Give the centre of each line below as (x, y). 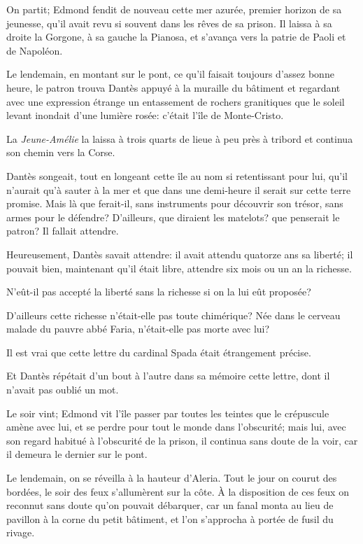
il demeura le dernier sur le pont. (77, 454)
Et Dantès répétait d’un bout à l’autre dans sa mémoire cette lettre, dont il (168, 376)
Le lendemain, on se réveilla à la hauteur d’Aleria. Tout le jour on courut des (172, 478)
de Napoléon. (35, 50)
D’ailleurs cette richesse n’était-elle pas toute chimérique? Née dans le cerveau (173, 315)
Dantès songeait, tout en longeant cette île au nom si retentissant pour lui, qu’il (177, 175)
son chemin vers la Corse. (61, 152)
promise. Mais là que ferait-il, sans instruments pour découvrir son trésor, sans (175, 203)
